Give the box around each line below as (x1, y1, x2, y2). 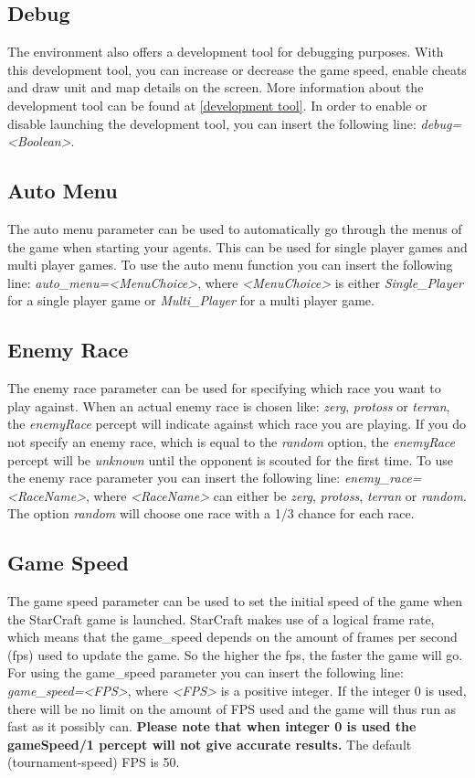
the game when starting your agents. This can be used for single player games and (7, 237, 468, 256)
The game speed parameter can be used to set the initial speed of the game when (7, 591, 463, 611)
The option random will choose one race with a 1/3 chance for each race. (7, 504, 415, 523)
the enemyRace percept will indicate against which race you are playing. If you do (7, 414, 467, 433)
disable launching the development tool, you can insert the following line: (7, 113, 417, 133)
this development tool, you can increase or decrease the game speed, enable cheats (7, 59, 467, 79)
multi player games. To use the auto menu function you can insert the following (7, 255, 453, 274)
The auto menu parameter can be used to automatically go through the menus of (7, 218, 462, 238)
